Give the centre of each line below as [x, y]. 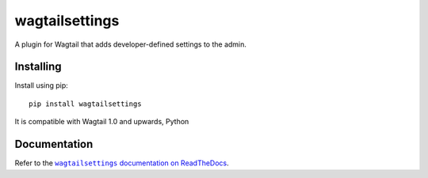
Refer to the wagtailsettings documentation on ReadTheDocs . [122, 163]
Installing [38, 67]
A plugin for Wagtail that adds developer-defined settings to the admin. [131, 44]
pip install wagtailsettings [85, 104]
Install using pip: [42, 85]
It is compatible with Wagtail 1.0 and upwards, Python [102, 122]
